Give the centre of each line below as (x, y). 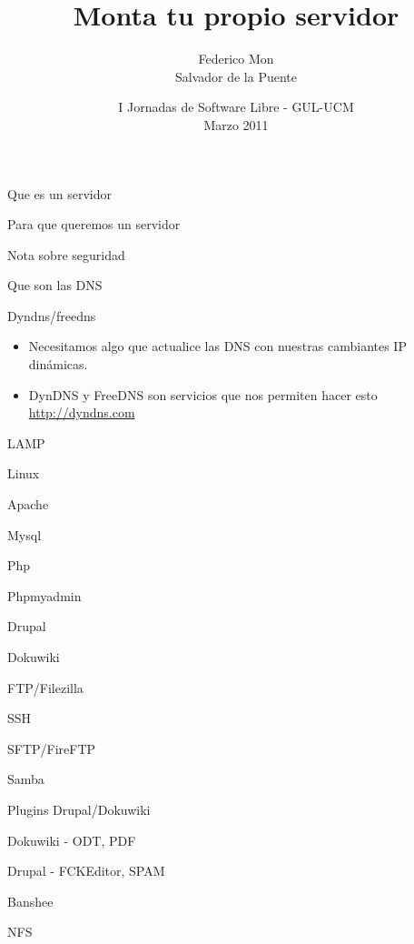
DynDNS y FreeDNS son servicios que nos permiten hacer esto (203, 394)
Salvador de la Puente (236, 76)
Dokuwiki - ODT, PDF (72, 840)
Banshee (30, 901)
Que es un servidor (59, 193)
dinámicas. (58, 364)
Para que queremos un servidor (94, 224)
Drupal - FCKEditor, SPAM (86, 871)
